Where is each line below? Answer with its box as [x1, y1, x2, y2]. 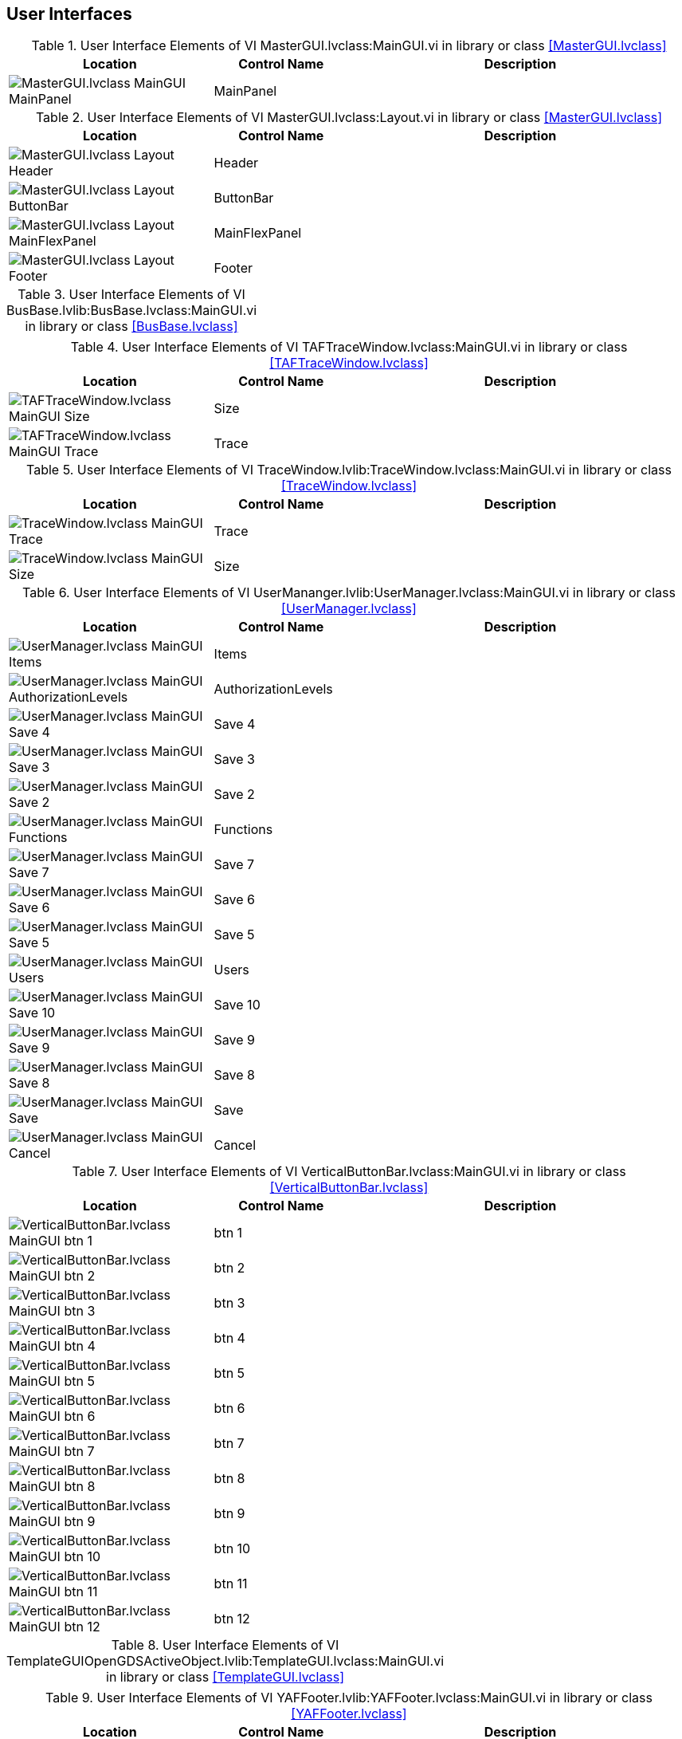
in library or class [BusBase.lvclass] [25, 318, 238, 335]
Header [214, 155, 259, 171]
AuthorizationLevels [214, 681, 333, 698]
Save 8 [214, 1067, 256, 1084]
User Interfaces [6, 4, 132, 24]
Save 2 [214, 786, 255, 803]
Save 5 [214, 927, 255, 943]
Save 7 [214, 856, 255, 873]
